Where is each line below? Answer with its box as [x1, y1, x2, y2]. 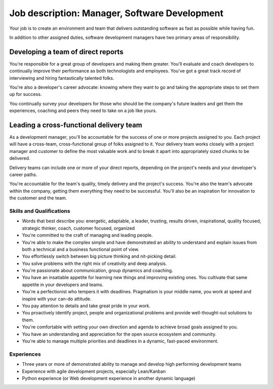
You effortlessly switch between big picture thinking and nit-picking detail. [22, 253, 177, 259]
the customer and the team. [9, 195, 67, 201]
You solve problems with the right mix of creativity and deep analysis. [22, 260, 167, 266]
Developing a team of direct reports [9, 47, 124, 56]
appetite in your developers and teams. [22, 282, 104, 288]
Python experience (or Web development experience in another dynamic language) [22, 375, 196, 381]
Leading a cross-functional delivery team [9, 121, 143, 129]
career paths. [9, 172, 37, 178]
